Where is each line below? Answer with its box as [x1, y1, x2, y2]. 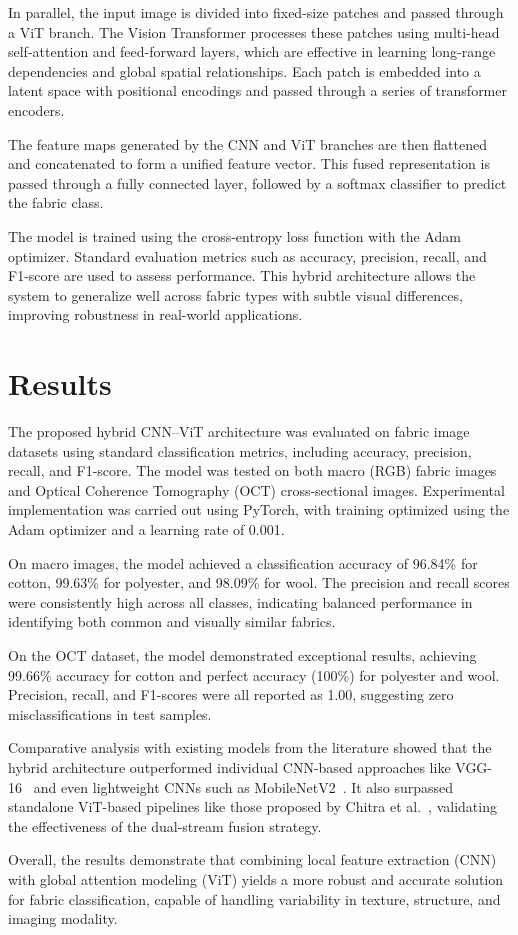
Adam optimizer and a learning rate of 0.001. [8, 519, 285, 539]
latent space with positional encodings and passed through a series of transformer [8, 80, 507, 101]
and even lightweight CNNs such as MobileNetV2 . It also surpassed [33, 776, 454, 797]
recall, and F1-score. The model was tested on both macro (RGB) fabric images [8, 460, 497, 481]
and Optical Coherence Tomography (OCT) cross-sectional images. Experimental [8, 479, 505, 500]
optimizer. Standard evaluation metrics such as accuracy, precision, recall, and [8, 245, 487, 266]
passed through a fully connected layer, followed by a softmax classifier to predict [8, 172, 507, 193]
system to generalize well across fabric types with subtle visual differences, [8, 284, 463, 305]
